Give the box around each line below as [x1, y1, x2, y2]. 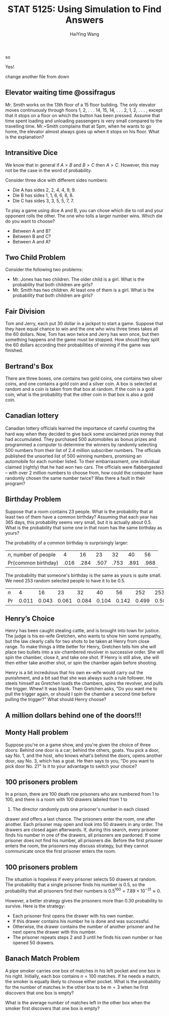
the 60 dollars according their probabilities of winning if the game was [5, 342, 151, 348]
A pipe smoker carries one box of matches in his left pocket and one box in [5, 968, 161, 974]
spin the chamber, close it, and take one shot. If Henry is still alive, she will [5, 654, 159, 661]
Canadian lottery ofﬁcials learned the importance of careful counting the [5, 425, 155, 431]
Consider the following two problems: [5, 267, 83, 273]
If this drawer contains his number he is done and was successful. [12, 918, 150, 924]
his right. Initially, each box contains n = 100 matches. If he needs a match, [5, 973, 160, 979]
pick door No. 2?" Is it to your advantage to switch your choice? [5, 763, 137, 769]
